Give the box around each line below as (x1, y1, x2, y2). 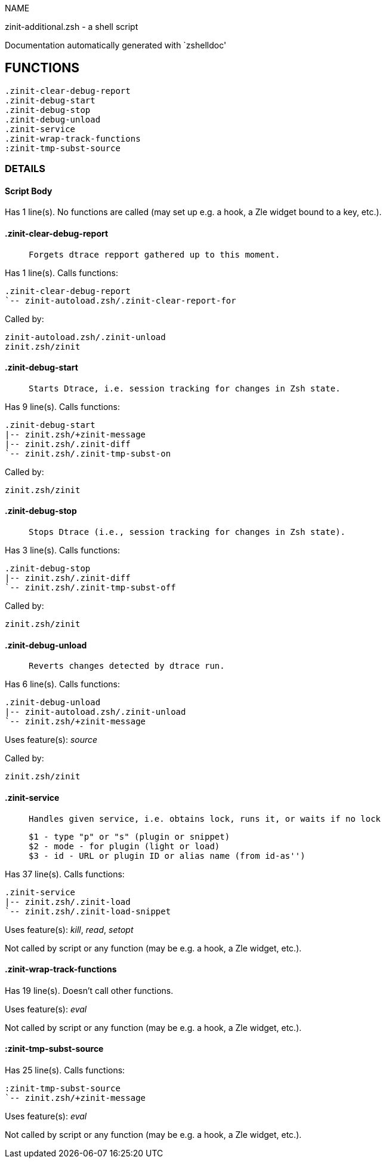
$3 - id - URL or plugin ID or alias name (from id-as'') (29, 850, 305, 861)
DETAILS (5, 163, 45, 175)
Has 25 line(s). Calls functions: (5, 1064, 125, 1075)
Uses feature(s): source (5, 734, 98, 745)
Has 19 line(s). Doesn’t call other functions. (5, 985, 174, 996)
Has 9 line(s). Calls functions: (5, 401, 120, 412)
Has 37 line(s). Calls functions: (5, 868, 125, 879)
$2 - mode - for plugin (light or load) (29, 841, 220, 851)
